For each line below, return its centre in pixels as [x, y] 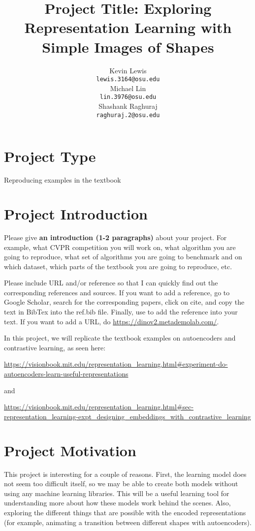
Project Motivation [70, 450]
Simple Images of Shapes [128, 47]
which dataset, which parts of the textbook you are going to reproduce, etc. [118, 266]
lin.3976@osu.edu [128, 97]
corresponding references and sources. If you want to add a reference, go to [117, 292]
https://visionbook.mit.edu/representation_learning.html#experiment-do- [116, 364]
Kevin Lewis [128, 70]
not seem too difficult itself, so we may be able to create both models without [121, 484]
